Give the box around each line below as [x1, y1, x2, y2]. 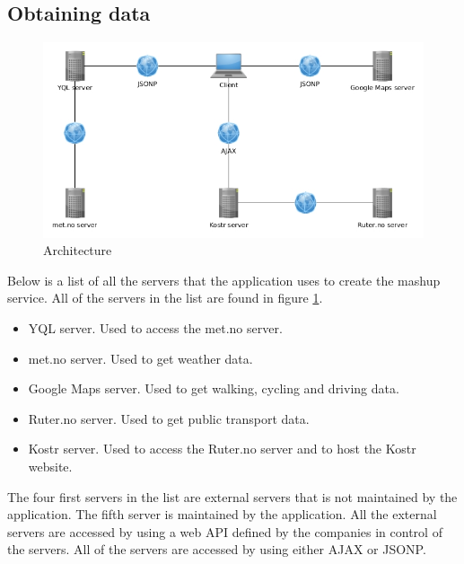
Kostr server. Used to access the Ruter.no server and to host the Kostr [28, 439, 416, 458]
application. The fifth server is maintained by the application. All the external [7, 505, 437, 524]
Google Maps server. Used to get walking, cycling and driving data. [28, 379, 399, 398]
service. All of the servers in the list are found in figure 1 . [7, 288, 323, 307]
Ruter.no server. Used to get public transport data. [28, 409, 310, 427]
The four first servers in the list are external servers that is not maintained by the [7, 487, 458, 506]
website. [28, 456, 73, 475]
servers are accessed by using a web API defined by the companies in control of [7, 522, 442, 541]
